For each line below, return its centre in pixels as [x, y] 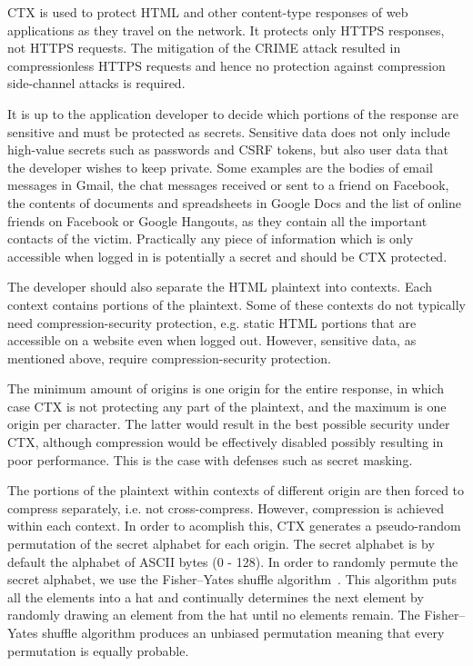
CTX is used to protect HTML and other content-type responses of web [208, 12]
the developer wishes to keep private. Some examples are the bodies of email [220, 167]
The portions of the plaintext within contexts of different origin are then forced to [236, 490]
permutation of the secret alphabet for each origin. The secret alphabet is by [221, 544]
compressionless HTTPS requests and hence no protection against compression [226, 65]
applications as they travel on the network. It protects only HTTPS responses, [226, 30]
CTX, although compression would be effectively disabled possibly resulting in [226, 442]
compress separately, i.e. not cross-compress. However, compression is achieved [226, 507]
